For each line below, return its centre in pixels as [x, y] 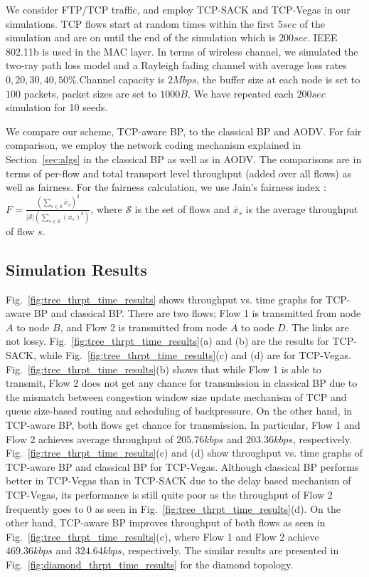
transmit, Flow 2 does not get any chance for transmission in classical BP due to [182, 383]
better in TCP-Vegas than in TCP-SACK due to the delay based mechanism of [178, 480]
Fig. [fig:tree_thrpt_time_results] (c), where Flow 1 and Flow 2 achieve [162, 536]
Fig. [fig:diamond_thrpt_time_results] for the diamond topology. [150, 564]
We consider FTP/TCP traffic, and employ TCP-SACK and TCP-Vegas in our [178, 9]
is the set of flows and [182, 208]
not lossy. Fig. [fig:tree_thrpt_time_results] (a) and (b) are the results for [167, 341]
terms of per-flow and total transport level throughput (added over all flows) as [178, 173]
